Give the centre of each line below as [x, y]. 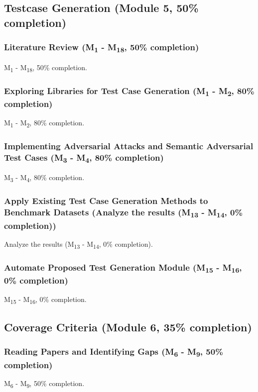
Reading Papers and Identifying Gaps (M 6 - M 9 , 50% [114, 352]
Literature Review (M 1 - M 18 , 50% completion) [102, 48]
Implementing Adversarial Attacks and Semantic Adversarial [129, 146]
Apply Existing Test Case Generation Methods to [106, 201]
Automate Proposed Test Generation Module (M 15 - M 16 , [123, 268]
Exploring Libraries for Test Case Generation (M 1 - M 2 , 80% [129, 91]
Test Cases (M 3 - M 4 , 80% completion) [84, 158]
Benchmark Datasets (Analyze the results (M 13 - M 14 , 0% [124, 213]
